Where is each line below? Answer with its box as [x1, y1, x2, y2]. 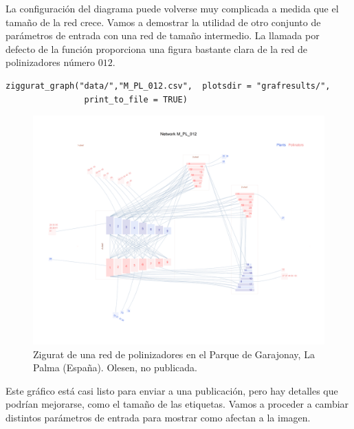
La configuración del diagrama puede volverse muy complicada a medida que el [5, 1, 339, 15]
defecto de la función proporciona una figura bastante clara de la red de [5, 41, 307, 56]
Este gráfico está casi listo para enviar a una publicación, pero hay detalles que [5, 383, 338, 397]
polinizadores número [5, 55, 96, 69]
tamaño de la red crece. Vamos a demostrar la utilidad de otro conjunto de [5, 14, 321, 29]
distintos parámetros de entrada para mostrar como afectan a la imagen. [5, 410, 311, 425]
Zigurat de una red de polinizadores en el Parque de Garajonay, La [33, 346, 315, 361]
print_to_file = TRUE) [84, 94, 188, 104]
